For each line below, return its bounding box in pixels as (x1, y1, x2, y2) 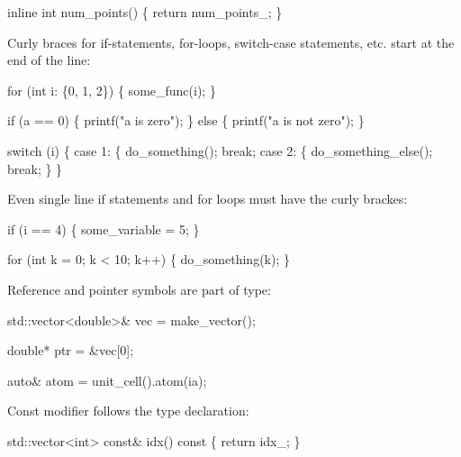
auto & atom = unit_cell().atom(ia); (7, 370, 207, 389)
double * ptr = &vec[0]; (7, 341, 134, 360)
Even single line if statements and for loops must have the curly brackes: (7, 189, 408, 208)
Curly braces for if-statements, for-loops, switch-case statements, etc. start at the (7, 32, 455, 51)
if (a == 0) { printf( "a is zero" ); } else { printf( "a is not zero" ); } (7, 111, 365, 130)
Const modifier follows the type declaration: (7, 401, 249, 420)
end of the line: (7, 50, 91, 69)
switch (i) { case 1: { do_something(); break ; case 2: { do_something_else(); (7, 141, 433, 160)
